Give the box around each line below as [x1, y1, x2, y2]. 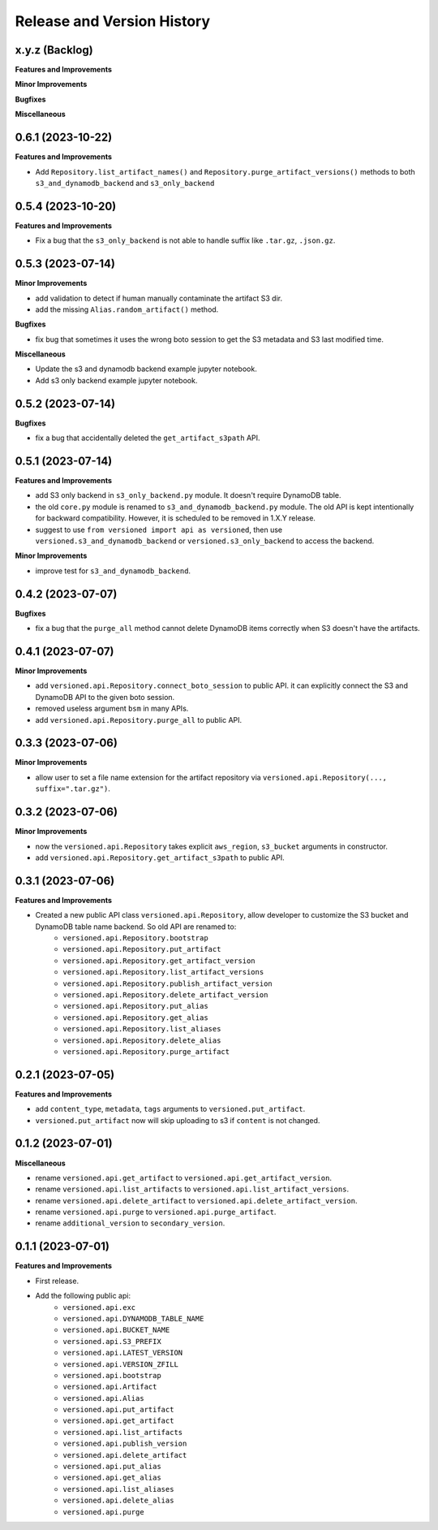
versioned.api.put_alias [62, 1462, 161, 1472]
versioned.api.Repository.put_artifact [62, 944, 221, 954]
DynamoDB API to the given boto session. [35, 692, 175, 702]
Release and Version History [15, 12, 211, 30]
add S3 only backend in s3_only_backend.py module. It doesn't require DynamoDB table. [35, 491, 341, 500]
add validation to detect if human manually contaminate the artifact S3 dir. [35, 293, 283, 303]
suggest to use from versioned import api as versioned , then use [35, 525, 283, 534]
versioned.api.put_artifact [62, 1405, 174, 1415]
